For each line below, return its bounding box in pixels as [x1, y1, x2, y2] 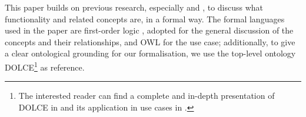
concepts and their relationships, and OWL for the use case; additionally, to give [5, 35, 295, 48]
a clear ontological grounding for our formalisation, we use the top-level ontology [5, 47, 296, 59]
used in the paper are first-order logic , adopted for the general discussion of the [5, 24, 294, 36]
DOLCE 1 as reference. [5, 59, 85, 73]
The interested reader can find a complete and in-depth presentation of [18, 89, 275, 102]
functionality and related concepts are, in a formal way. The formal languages [5, 12, 285, 25]
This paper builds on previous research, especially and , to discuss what [5, 1, 264, 13]
